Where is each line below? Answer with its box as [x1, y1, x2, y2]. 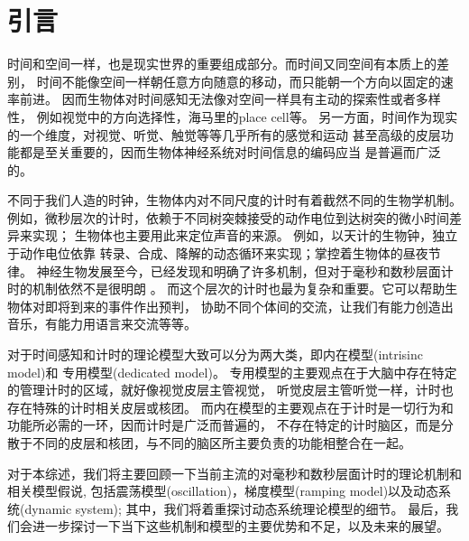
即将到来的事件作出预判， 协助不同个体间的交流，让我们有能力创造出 [44, 296, 454, 315]
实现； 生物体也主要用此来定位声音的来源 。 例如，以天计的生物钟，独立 [32, 226, 458, 245]
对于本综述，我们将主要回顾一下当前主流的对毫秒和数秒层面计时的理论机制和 [7, 463, 462, 482]
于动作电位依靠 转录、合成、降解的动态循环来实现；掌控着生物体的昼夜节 [7, 244, 441, 263]
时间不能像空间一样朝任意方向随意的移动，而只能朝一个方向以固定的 [36, 71, 441, 90]
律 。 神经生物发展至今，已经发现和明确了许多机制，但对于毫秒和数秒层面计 [7, 261, 454, 280]
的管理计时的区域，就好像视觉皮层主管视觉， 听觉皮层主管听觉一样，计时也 [7, 380, 454, 399]
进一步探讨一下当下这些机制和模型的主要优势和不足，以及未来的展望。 [32, 517, 449, 536]
